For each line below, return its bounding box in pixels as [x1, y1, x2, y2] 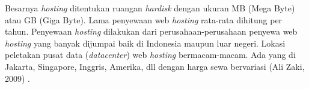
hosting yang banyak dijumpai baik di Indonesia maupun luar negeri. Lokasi [5, 36, 286, 49]
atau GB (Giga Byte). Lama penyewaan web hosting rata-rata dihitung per [5, 13, 283, 26]
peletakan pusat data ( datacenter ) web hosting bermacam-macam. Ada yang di [5, 48, 296, 61]
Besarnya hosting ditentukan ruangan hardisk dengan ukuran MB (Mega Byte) [5, 2, 295, 14]
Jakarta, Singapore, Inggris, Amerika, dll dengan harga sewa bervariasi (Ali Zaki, [5, 60, 305, 72]
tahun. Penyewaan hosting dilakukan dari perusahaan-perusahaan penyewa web [5, 25, 298, 38]
